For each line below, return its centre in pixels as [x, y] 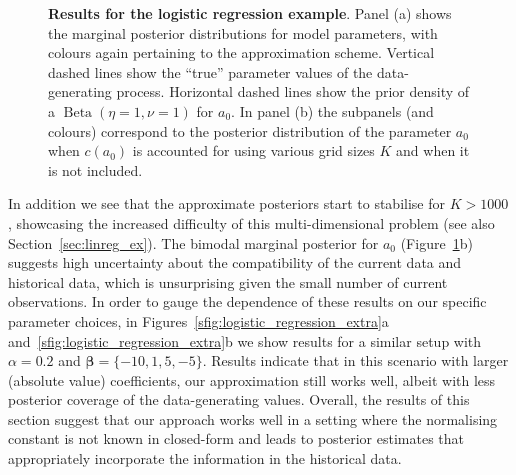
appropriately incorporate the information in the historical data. [205, 458]
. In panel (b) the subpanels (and [332, 110]
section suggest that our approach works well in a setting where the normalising [253, 418]
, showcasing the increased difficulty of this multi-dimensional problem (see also [251, 222]
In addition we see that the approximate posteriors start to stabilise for [226, 203]
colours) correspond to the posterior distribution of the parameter [250, 130]
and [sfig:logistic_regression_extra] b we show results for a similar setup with [245, 340]
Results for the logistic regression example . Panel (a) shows [250, 13]
